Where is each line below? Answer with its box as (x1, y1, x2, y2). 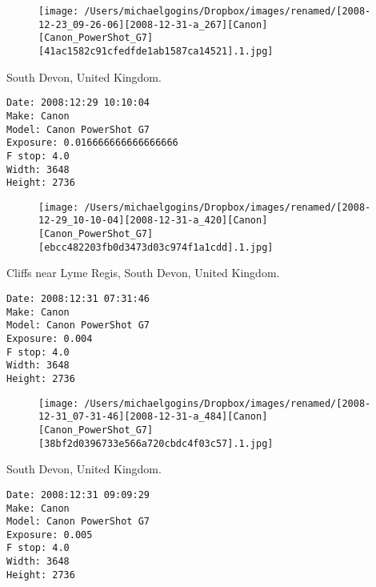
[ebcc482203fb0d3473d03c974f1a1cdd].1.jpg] (38, 241, 274, 253)
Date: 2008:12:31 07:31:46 (6, 293, 150, 305)
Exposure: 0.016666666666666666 (6, 137, 178, 149)
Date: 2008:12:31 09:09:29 (6, 488, 150, 501)
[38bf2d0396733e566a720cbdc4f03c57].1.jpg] (38, 437, 274, 449)
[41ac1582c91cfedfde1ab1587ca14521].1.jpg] (38, 45, 274, 57)
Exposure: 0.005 (6, 529, 93, 541)
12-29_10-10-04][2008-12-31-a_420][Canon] (38, 215, 268, 227)
